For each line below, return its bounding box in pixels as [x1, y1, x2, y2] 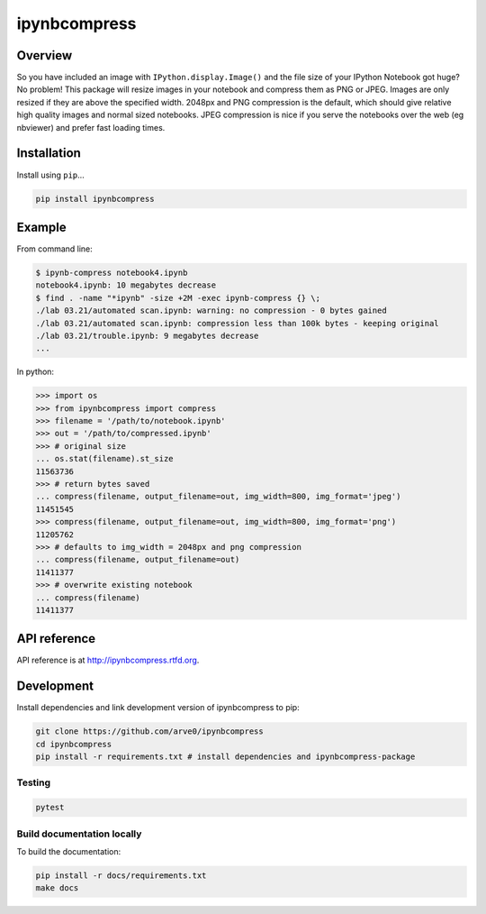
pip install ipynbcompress [35, 194, 155, 204]
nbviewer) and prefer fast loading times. [16, 122, 166, 133]
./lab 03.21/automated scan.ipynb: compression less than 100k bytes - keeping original [35, 318, 440, 328]
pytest [35, 802, 65, 813]
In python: [16, 366, 54, 378]
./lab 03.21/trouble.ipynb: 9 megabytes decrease [35, 330, 259, 341]
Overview [16, 48, 73, 63]
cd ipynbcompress [35, 739, 112, 749]
